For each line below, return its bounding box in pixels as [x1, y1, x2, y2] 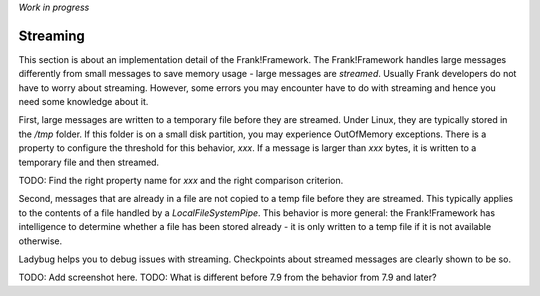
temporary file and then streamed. [18, 156, 160, 168]
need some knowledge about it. [18, 96, 149, 108]
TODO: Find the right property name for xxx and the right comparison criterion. [18, 175, 344, 187]
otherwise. [18, 235, 63, 247]
